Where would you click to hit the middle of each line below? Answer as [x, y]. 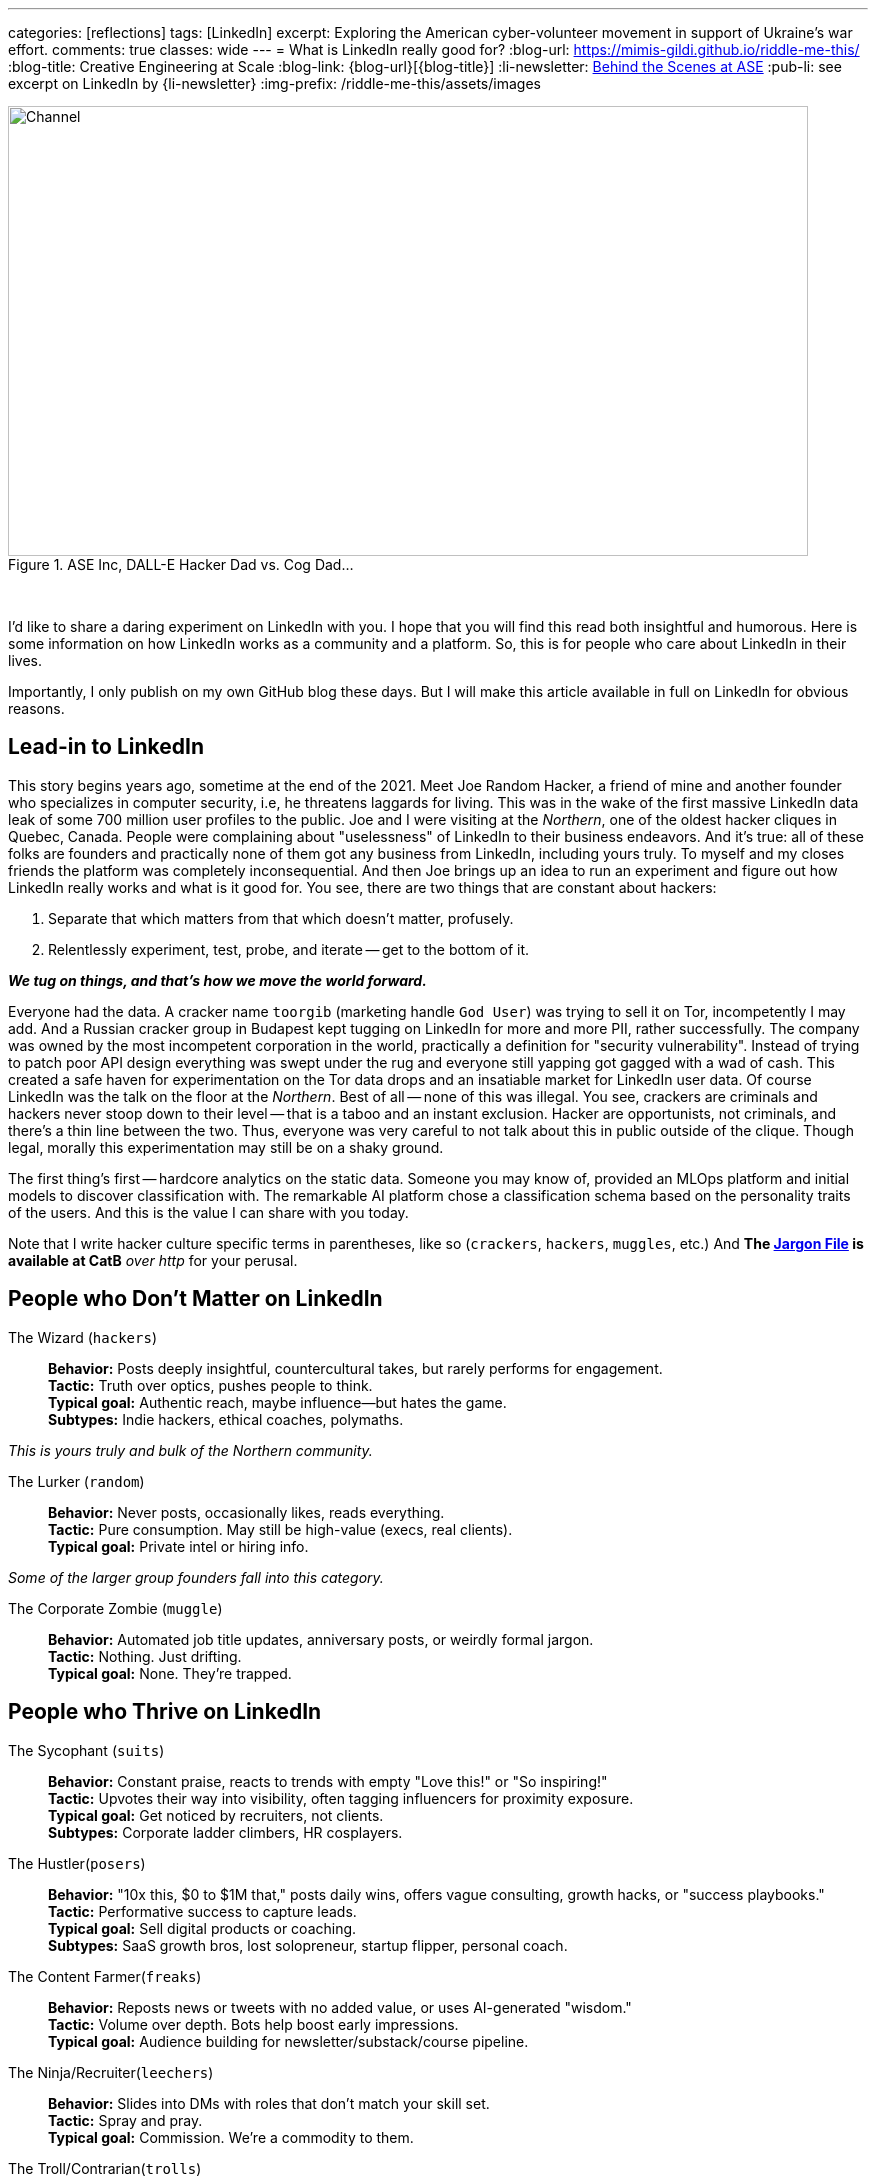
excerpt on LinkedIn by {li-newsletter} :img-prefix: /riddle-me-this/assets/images [274, 83]
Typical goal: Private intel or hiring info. [178, 1546]
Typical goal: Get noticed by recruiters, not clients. [216, 1815]
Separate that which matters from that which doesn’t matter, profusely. [281, 918]
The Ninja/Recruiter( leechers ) [111, 2072]
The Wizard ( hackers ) [82, 1337]
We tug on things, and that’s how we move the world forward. [217, 980]
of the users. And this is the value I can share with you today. [208, 1212]
